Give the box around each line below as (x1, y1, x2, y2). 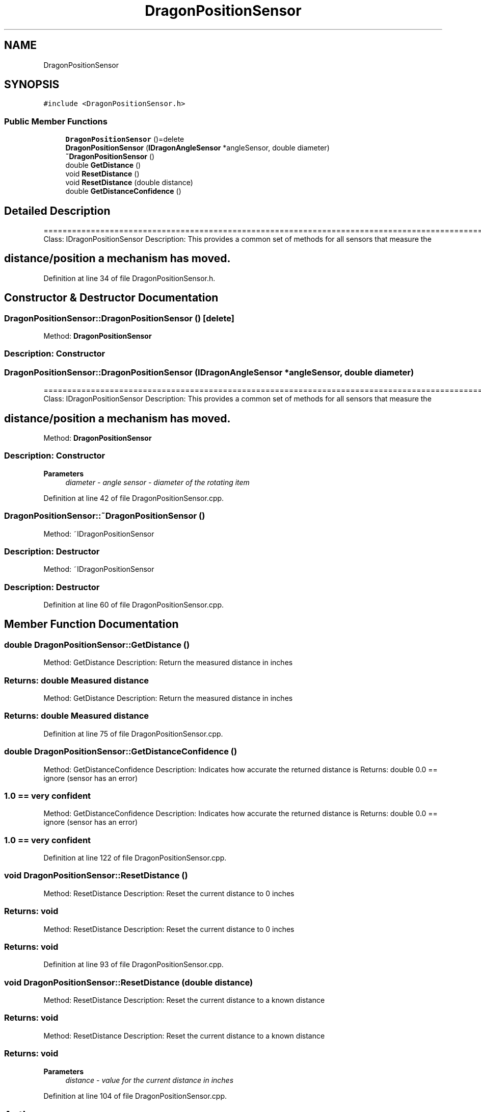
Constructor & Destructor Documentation (4, 291, 219, 305)
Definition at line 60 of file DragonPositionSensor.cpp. (43, 600, 224, 610)
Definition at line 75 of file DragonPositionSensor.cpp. (43, 729, 223, 738)
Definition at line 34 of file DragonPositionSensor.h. (43, 273, 216, 283)
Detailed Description (4, 204, 111, 217)
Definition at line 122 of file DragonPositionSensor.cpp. (43, 853, 227, 863)
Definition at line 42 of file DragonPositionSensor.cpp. (43, 493, 224, 502)
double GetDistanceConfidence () (65, 187, 181, 196)
